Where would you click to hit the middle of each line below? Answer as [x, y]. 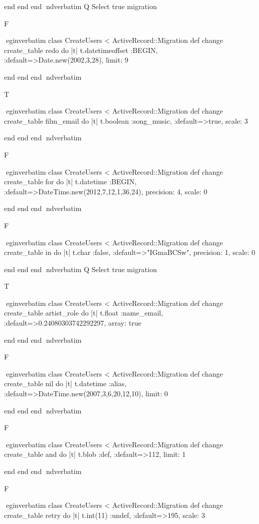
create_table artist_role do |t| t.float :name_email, [84, 313]
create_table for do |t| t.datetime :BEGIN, [70, 181]
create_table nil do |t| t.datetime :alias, [65, 383]
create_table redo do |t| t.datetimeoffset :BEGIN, [81, 50]
